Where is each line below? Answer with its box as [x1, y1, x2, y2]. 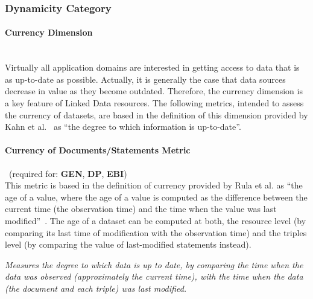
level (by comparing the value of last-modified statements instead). [5, 238, 251, 251]
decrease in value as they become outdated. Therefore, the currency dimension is [5, 85, 303, 97]
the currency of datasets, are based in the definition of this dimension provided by [5, 108, 308, 121]
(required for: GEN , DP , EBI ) [8, 167, 127, 179]
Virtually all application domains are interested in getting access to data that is [5, 61, 300, 74]
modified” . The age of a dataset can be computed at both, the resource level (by [5, 214, 306, 227]
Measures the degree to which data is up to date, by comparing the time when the [5, 258, 303, 271]
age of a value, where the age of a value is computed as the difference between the [5, 190, 308, 203]
